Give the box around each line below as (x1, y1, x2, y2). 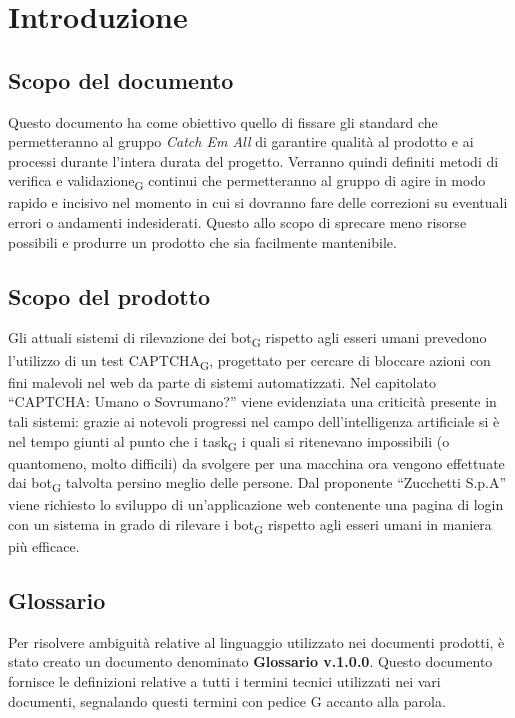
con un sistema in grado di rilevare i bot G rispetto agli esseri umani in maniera (8, 513, 492, 537)
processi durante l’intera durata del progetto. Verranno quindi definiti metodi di (8, 150, 499, 171)
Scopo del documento (8, 64, 234, 95)
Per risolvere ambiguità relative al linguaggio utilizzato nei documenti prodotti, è (8, 631, 505, 652)
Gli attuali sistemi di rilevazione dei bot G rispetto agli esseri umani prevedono (8, 327, 487, 351)
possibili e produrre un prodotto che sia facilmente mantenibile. (8, 231, 397, 252)
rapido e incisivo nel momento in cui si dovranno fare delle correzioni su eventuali (8, 192, 508, 213)
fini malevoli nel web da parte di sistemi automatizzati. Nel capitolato (8, 371, 436, 392)
